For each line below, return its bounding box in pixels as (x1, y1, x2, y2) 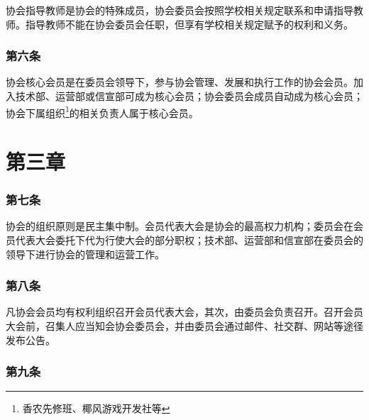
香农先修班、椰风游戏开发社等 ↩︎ (22, 401, 170, 416)
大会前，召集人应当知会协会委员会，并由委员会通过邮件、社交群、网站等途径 (6, 319, 363, 333)
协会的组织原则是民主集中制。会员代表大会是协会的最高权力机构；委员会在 (6, 219, 353, 233)
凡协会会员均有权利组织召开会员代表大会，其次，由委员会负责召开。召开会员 (6, 304, 363, 319)
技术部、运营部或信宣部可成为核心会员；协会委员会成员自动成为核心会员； (15, 89, 363, 103)
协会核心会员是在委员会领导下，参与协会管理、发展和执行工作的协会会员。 (6, 74, 353, 89)
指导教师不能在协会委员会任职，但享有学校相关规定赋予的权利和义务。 (25, 16, 353, 31)
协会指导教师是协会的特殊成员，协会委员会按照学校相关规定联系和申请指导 (6, 3, 353, 17)
